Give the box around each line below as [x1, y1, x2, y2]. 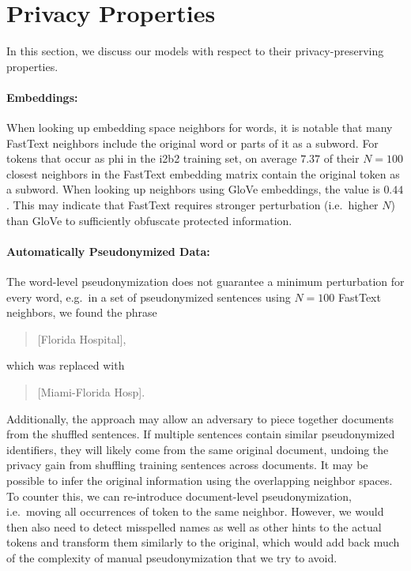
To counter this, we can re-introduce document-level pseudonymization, [6, 487, 352, 504]
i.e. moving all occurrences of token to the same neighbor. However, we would [6, 503, 384, 520]
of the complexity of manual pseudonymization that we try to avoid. [6, 549, 337, 565]
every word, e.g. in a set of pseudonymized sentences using [6, 288, 291, 305]
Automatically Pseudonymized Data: [6, 242, 210, 259]
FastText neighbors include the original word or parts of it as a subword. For [6, 134, 379, 151]
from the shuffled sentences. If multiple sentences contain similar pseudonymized [6, 426, 395, 442]
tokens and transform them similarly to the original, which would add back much [6, 534, 400, 550]
